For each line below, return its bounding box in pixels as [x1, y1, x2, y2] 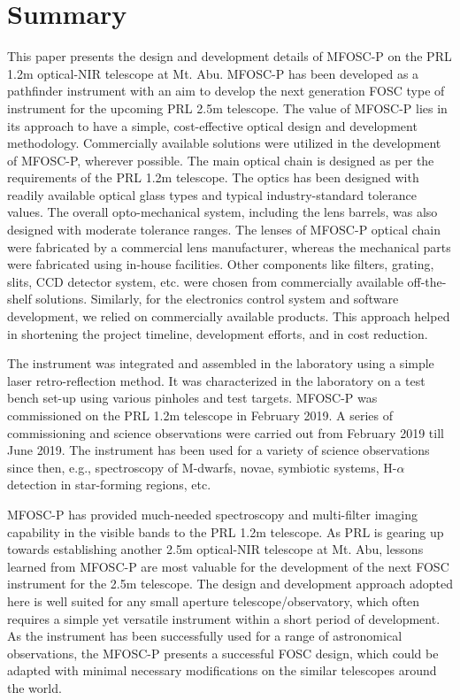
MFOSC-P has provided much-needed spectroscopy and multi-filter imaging [7, 504, 418, 523]
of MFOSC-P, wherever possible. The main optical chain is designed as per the [7, 150, 434, 169]
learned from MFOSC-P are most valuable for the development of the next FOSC [7, 557, 449, 575]
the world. [7, 678, 62, 696]
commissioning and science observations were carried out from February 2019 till [7, 423, 444, 442]
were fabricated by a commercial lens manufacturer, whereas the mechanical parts [7, 237, 451, 256]
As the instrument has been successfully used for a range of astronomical [7, 627, 402, 645]
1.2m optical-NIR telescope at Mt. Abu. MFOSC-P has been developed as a [7, 64, 419, 82]
